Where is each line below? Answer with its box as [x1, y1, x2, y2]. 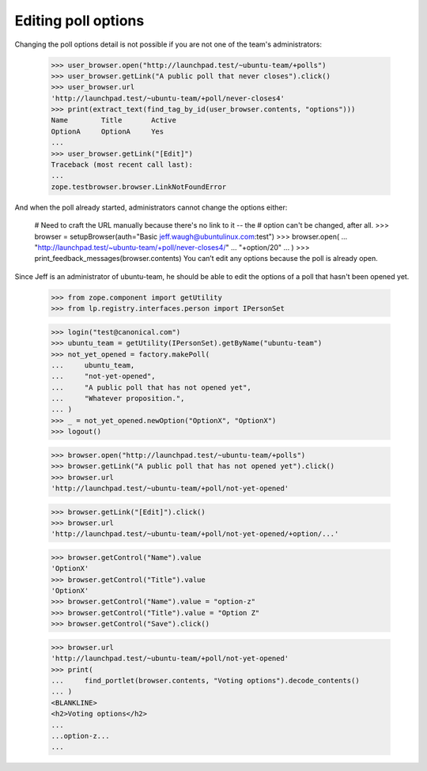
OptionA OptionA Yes [51, 127, 164, 136]
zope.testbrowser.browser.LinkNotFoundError [51, 182, 227, 191]
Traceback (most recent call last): [51, 161, 194, 169]
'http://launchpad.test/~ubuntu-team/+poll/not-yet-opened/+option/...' [51, 530, 339, 539]
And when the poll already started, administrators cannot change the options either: [14, 202, 288, 212]
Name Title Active [51, 115, 177, 125]
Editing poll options [14, 12, 145, 29]
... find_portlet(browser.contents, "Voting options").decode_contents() [51, 676, 360, 686]
